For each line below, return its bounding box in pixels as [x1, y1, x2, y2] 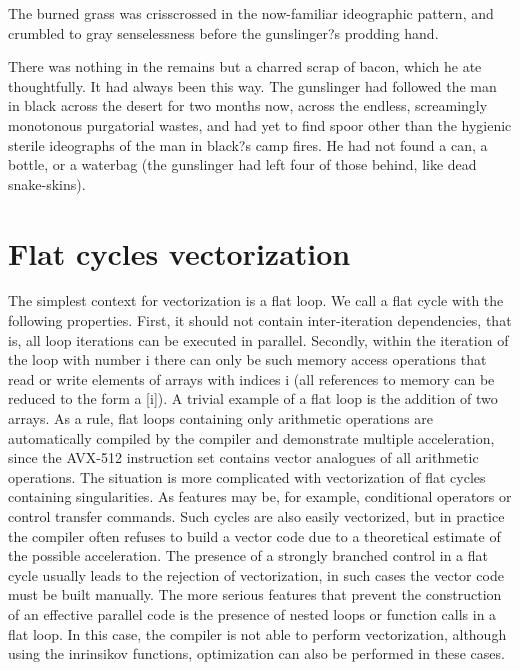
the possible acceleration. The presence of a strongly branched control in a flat [8, 545, 488, 566]
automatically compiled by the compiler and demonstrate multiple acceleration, [8, 427, 495, 448]
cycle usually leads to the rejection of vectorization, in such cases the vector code [8, 564, 504, 585]
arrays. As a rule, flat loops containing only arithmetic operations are [8, 408, 433, 429]
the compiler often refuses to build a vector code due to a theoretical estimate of [8, 525, 501, 546]
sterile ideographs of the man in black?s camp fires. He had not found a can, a [8, 134, 488, 155]
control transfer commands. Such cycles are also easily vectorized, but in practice [8, 506, 505, 526]
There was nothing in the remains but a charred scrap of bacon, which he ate [8, 56, 482, 77]
